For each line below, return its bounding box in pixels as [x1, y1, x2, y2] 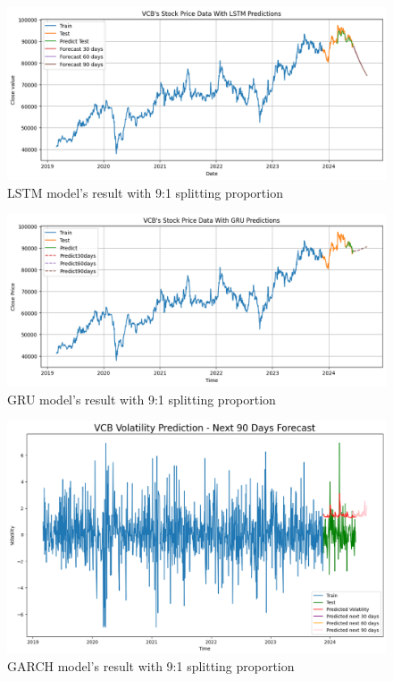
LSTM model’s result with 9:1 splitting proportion [7, 183, 283, 201]
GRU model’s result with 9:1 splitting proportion [7, 389, 276, 408]
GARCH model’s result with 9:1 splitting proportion [7, 657, 295, 676]
